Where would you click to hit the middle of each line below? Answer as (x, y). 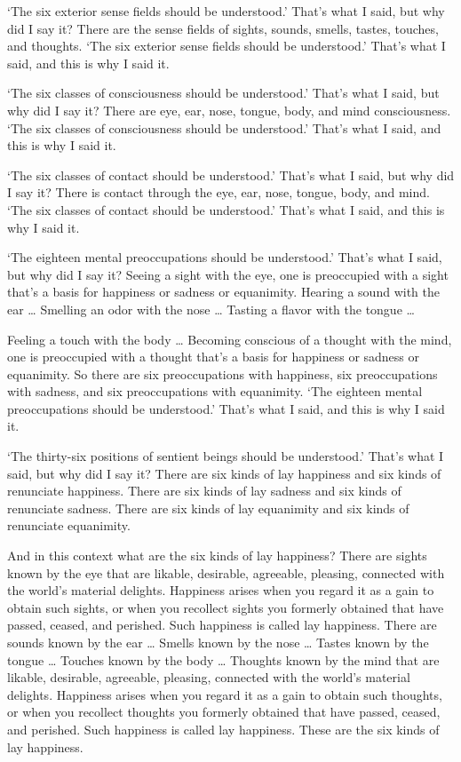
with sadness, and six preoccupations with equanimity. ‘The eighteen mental (215, 391)
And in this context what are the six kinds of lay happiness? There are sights (217, 556)
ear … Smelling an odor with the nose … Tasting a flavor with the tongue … (211, 309)
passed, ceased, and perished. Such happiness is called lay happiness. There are (222, 625)
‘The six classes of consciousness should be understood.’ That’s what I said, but (223, 93)
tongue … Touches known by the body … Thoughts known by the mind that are (223, 659)
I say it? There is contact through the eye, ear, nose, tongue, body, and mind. (219, 192)
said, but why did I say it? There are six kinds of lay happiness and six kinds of (224, 473)
